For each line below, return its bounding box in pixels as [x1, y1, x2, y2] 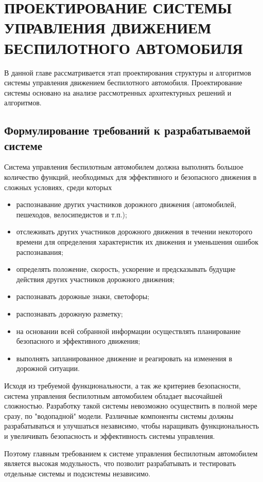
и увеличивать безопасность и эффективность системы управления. [4, 430, 215, 441]
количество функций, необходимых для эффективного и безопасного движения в [4, 172, 257, 182]
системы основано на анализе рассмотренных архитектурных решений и [4, 87, 232, 98]
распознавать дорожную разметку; [16, 308, 123, 319]
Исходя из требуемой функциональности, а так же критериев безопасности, [4, 380, 241, 391]
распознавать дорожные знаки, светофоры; [16, 291, 149, 302]
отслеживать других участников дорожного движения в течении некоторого [16, 226, 253, 237]
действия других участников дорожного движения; [16, 273, 175, 284]
